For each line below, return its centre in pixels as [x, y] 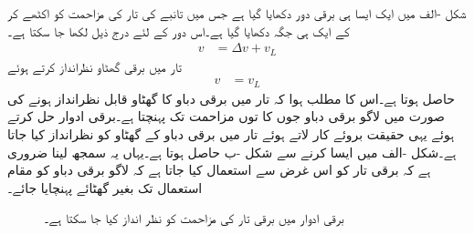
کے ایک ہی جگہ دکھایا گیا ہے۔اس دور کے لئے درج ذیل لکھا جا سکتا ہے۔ [179, 31]
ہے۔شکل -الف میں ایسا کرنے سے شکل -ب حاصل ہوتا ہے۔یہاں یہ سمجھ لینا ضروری [232, 152]
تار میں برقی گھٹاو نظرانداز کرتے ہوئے [95, 66]
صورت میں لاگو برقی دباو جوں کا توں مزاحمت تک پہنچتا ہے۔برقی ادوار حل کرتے [226, 116]
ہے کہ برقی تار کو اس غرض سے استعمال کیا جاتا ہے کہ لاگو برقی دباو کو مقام [219, 170]
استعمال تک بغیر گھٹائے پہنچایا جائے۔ [105, 187]
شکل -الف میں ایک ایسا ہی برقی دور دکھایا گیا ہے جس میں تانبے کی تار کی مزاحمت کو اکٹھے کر [237, 13]
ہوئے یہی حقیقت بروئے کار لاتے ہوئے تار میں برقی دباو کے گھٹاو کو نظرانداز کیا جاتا [231, 133]
